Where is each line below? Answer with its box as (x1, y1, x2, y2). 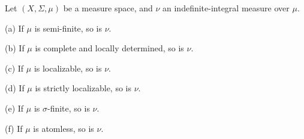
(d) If (5, 82, 25, 94)
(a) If (5, 21, 24, 34)
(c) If (5, 61, 24, 74)
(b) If (5, 42, 25, 54)
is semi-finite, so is (34, 21, 102, 34)
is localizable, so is (34, 61, 102, 74)
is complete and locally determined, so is (35, 42, 184, 54)
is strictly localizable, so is (35, 82, 132, 94)
